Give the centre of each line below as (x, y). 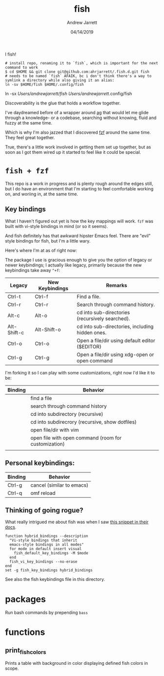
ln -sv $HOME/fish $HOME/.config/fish (44, 84)
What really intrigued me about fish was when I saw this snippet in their (77, 522)
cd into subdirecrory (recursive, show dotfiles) (83, 422)
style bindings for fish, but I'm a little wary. (48, 241)
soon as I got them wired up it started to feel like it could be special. (73, 152)
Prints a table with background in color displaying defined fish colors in (76, 663)
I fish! (10, 54)
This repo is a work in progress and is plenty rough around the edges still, (79, 184)
